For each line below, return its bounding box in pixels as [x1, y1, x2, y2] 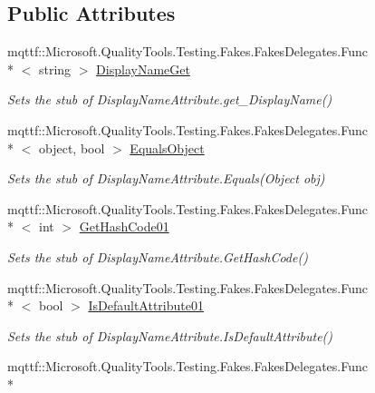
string [38, 59, 72, 78]
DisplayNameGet [96, 59, 190, 78]
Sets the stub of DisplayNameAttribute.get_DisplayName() [7, 90, 332, 109]
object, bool [38, 138, 105, 157]
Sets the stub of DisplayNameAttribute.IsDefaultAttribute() [7, 326, 333, 345]
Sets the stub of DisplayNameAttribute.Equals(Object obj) [7, 169, 325, 188]
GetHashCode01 [79, 217, 169, 236]
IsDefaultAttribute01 [88, 296, 204, 315]
